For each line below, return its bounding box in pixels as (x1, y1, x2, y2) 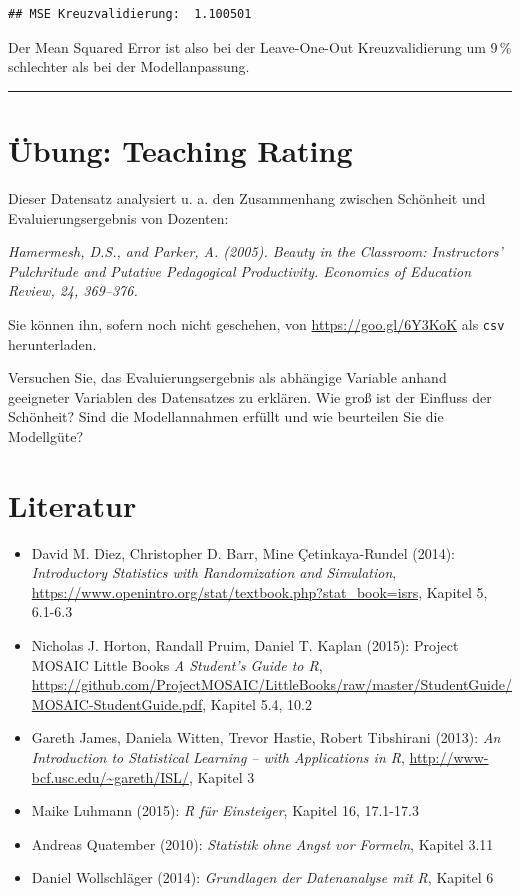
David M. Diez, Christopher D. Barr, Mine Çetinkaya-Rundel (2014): (31, 542, 455, 563)
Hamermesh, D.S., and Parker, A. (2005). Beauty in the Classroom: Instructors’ (8, 241, 503, 262)
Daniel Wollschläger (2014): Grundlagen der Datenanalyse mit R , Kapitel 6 (31, 867, 494, 888)
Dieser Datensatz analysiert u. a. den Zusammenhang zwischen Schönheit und (8, 187, 486, 208)
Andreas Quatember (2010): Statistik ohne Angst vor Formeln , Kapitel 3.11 (31, 833, 494, 854)
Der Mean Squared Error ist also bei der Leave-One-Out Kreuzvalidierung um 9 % (8, 36, 512, 57)
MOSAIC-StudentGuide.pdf (31, 693, 203, 714)
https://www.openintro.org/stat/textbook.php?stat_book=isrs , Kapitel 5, (31, 581, 488, 602)
